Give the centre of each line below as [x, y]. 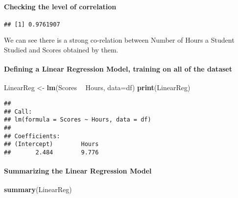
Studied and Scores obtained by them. [61, 50]
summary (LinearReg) [38, 189]
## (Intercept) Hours [51, 144]
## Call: [18, 111]
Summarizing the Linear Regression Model [78, 171]
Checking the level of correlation [60, 6]
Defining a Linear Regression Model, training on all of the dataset [118, 69]
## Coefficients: [32, 136]
